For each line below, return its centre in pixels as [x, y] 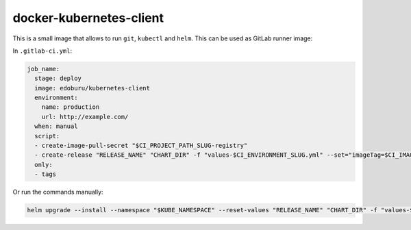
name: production [71, 107]
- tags [46, 174]
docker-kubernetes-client [88, 18]
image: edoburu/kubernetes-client [92, 88]
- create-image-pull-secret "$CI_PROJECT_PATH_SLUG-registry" [141, 146]
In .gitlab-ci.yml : [42, 51]
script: [47, 136]
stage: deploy [58, 78]
